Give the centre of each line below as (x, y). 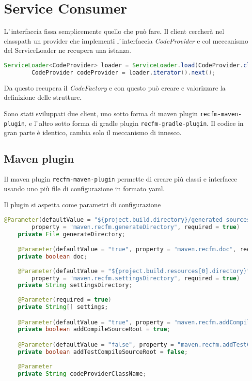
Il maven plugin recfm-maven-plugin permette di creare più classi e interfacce (121, 178)
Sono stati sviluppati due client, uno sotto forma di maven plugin (101, 113)
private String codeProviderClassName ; (82, 373)
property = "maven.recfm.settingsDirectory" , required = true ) (136, 278)
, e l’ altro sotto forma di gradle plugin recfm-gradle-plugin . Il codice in (134, 123)
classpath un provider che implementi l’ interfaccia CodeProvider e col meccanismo (126, 40)
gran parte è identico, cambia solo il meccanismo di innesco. (93, 132)
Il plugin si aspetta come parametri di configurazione (82, 205)
